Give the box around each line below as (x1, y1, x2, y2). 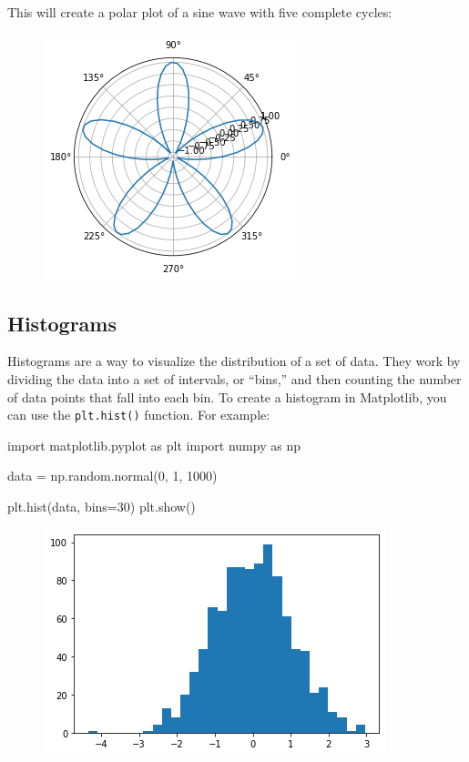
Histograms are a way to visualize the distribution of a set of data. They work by (7, 351, 461, 371)
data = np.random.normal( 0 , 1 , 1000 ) (7, 466, 218, 485)
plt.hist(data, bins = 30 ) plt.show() (7, 497, 196, 516)
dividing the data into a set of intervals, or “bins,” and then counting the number (7, 369, 462, 388)
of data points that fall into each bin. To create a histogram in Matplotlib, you (7, 387, 447, 406)
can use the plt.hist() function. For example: (7, 405, 270, 424)
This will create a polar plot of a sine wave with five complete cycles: (7, 3, 393, 21)
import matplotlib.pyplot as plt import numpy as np (7, 435, 301, 454)
